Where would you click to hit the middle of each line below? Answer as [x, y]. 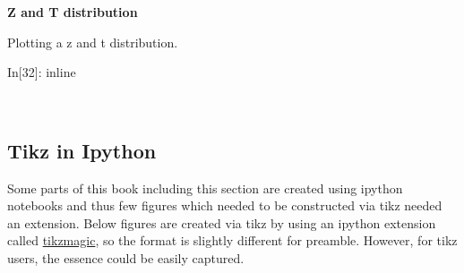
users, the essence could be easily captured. [126, 257]
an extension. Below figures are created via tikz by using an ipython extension [222, 222]
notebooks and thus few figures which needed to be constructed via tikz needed [225, 205]
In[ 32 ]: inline [42, 72]
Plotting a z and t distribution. [93, 42]
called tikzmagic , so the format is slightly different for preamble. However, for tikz [232, 240]
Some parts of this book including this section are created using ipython [205, 188]
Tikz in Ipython [82, 150]
